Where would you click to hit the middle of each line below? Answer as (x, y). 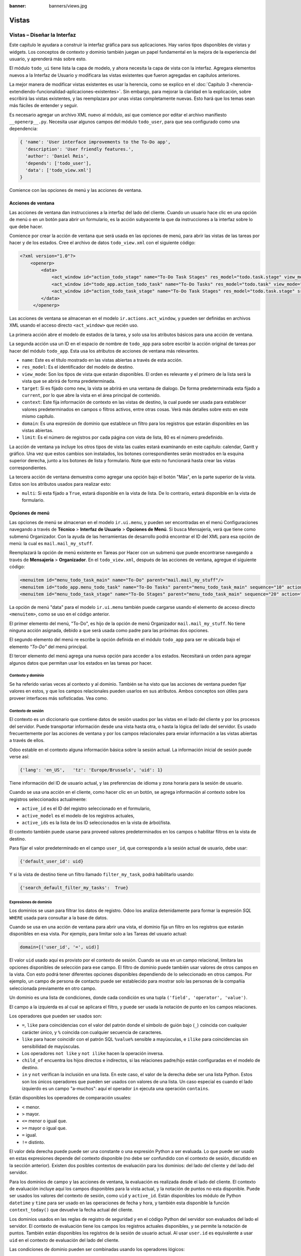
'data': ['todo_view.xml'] (58, 170)
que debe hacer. (26, 227)
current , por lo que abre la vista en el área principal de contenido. (91, 395)
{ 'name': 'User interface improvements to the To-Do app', (95, 142)
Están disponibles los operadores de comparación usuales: (70, 1098)
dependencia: (24, 129)
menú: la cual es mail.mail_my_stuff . (51, 543)
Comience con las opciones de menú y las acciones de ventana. (76, 190)
